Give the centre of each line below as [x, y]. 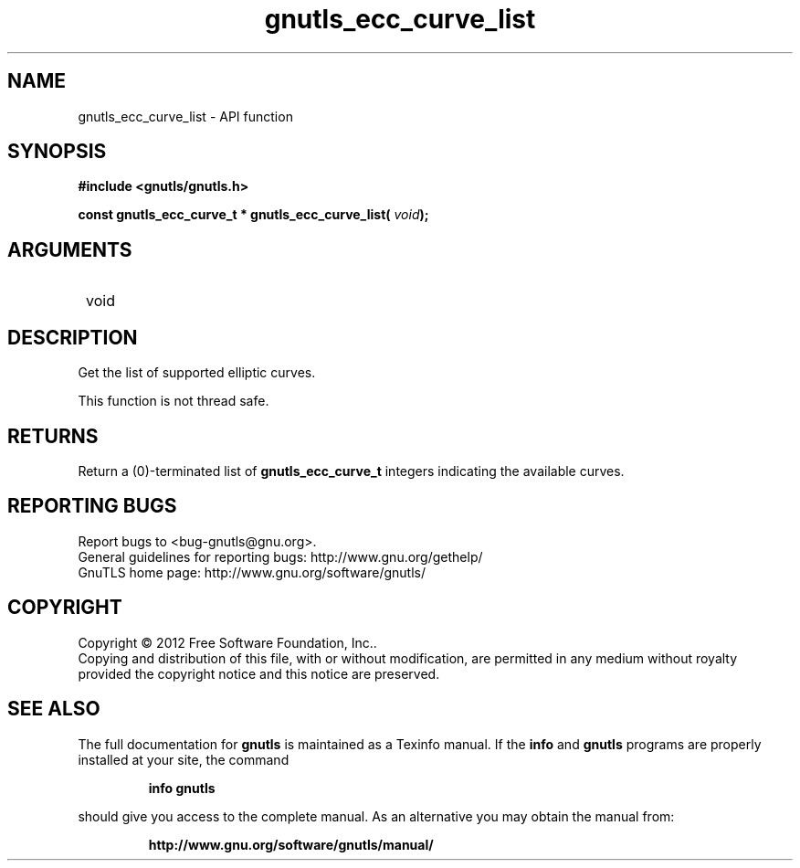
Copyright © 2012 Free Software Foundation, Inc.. [227, 642]
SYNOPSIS [57, 152]
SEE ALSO [54, 709]
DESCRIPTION [73, 337]
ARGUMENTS [70, 249]
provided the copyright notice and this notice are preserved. [259, 673]
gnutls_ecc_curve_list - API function [185, 116]
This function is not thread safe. [174, 401]
